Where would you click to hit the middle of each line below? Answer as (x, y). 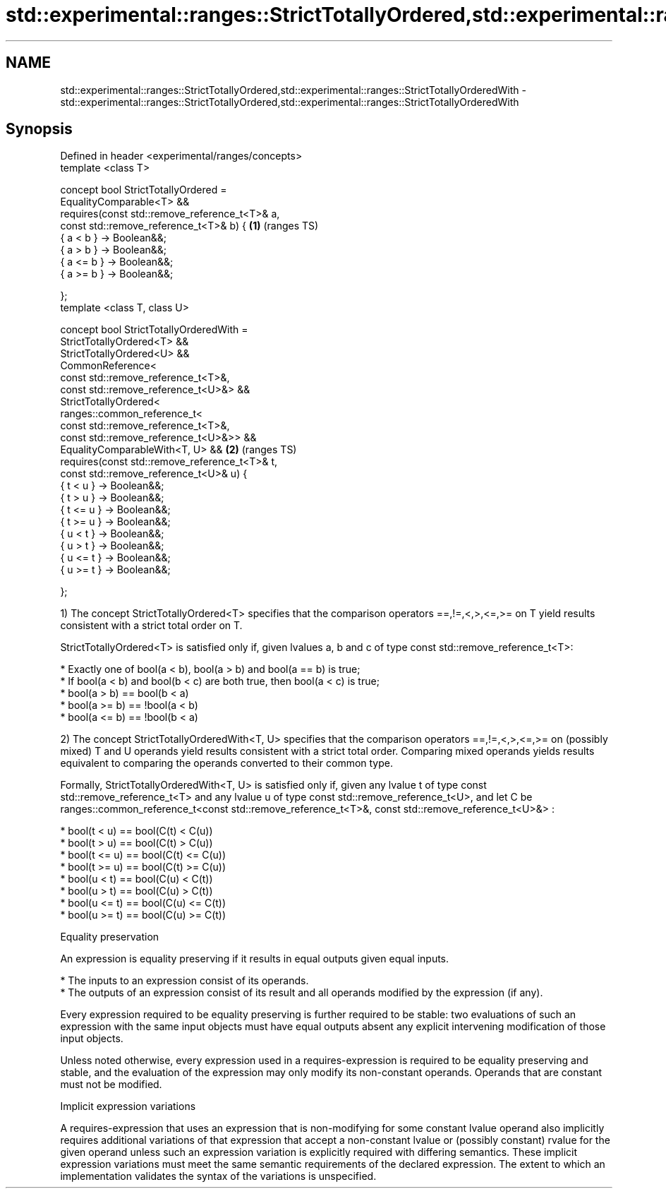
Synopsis (39, 129)
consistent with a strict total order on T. (151, 626)
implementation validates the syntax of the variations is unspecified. (218, 1176)
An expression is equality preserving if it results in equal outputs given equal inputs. (255, 959)
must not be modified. (111, 1085)
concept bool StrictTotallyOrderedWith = (154, 330)
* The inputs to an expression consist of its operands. (184, 981)
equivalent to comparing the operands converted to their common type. (227, 763)
